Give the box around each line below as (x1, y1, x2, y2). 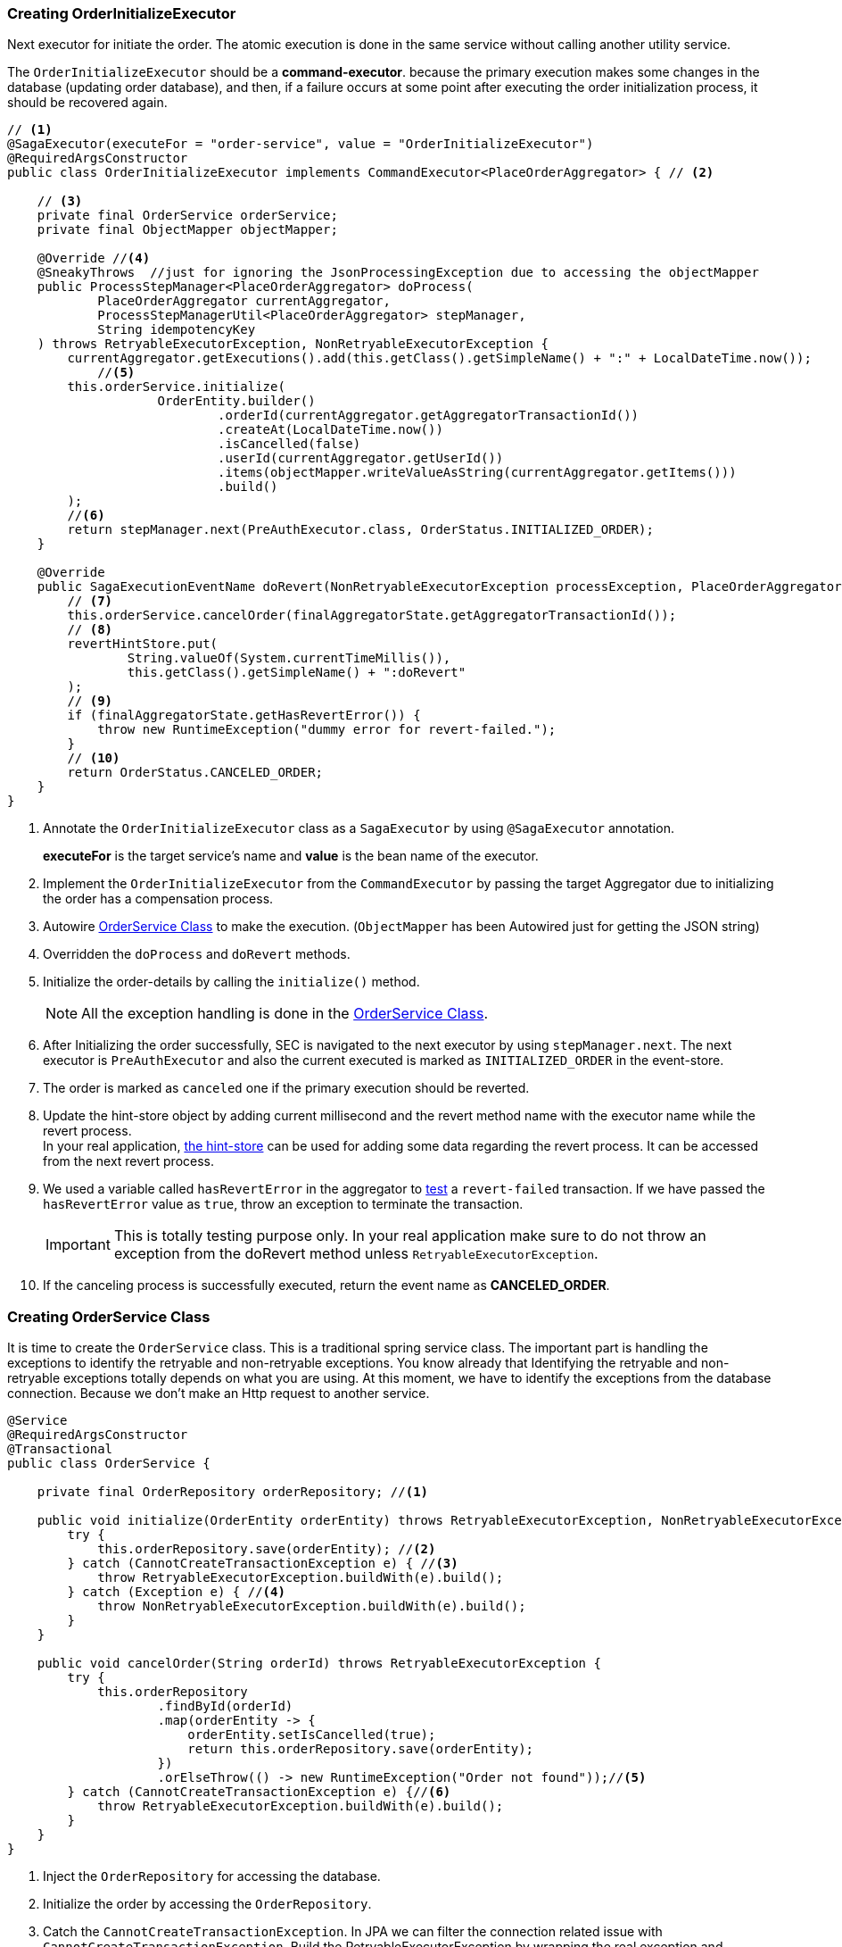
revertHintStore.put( (67, 637, 219, 652)
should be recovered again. (7, 95, 168, 111)
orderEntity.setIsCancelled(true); (187, 1727, 436, 1743)
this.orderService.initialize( (67, 379, 285, 395)
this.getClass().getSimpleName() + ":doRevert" (127, 665, 466, 680)
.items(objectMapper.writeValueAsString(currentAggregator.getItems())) (218, 465, 737, 480)
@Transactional (7, 1442, 113, 1457)
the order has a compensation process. (43, 891, 274, 907)
